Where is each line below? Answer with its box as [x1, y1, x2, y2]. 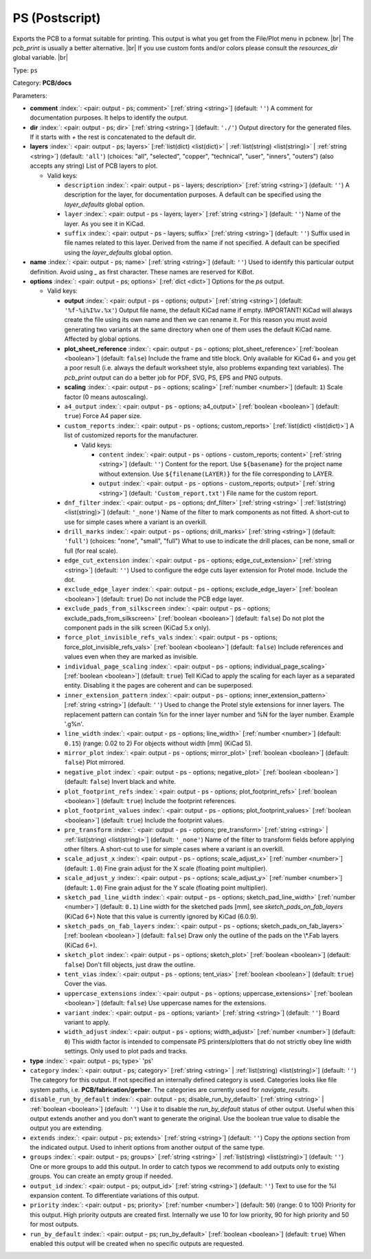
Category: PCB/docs [12, 79, 72, 87]
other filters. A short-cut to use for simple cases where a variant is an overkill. [64, 844, 284, 853]
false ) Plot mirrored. [64, 758, 125, 767]
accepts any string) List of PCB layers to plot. [30, 162, 158, 170]
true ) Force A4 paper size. [64, 412, 142, 420]
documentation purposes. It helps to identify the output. [30, 113, 188, 122]
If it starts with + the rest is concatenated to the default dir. [30, 133, 196, 141]
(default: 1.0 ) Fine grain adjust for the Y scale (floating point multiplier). [64, 884, 268, 892]
